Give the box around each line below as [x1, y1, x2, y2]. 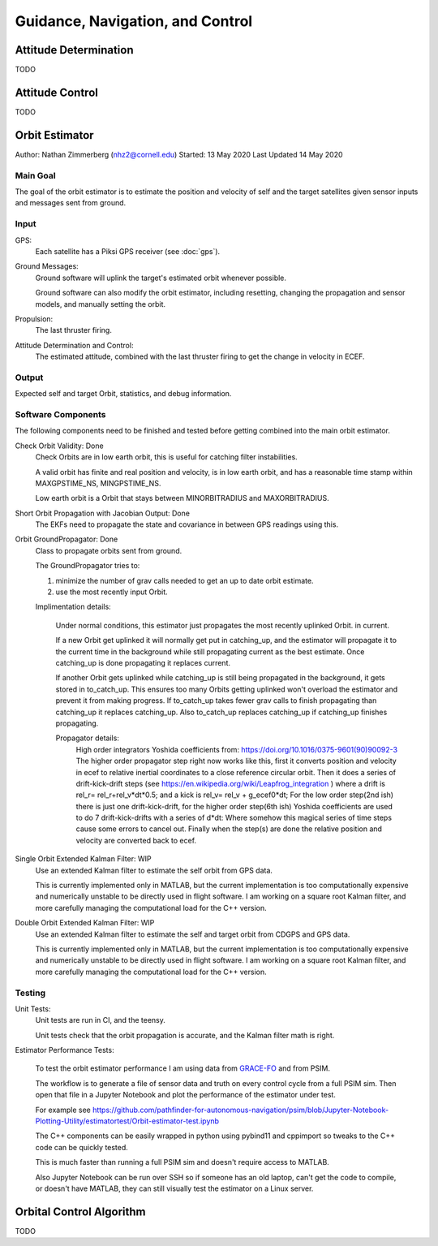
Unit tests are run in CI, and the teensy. [35, 1015, 165, 1025]
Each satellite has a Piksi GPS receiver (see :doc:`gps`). [35, 246, 221, 256]
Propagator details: [55, 733, 119, 743]
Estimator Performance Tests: [15, 1046, 114, 1055]
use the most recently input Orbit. [55, 587, 168, 597]
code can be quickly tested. [35, 1142, 129, 1152]
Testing [15, 987, 46, 998]
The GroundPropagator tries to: [35, 561, 140, 571]
